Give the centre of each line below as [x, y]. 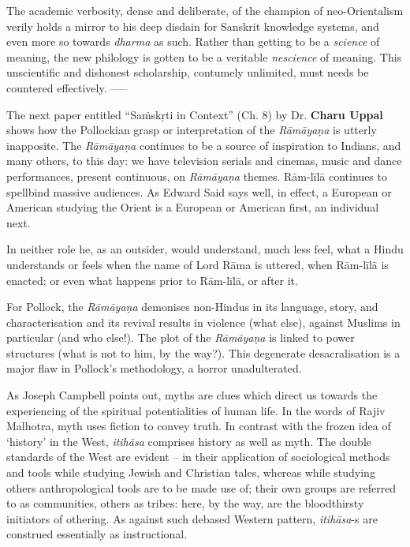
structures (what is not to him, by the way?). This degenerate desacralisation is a [203, 352]
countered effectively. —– [67, 87]
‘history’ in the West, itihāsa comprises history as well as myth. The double [189, 441]
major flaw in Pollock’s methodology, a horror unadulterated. [154, 368]
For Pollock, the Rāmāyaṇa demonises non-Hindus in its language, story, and [192, 307]
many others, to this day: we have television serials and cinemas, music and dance [204, 161]
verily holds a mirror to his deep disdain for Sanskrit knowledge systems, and [193, 26]
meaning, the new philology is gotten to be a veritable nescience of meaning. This [204, 56]
